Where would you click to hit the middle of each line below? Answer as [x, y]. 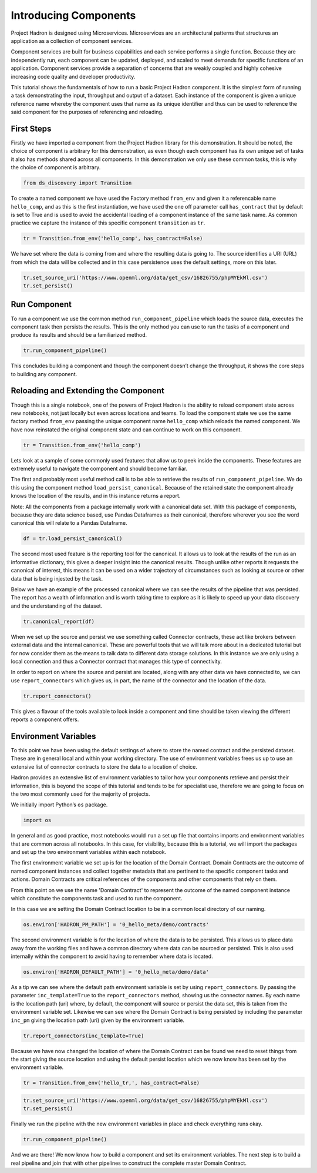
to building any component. [44, 374]
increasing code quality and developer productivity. [73, 76]
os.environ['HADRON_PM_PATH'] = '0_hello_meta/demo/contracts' [116, 925]
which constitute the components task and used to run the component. [97, 898]
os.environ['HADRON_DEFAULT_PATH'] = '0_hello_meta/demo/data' [116, 972]
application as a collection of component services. [72, 41]
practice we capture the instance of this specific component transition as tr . [108, 223]
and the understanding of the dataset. [57, 606]
